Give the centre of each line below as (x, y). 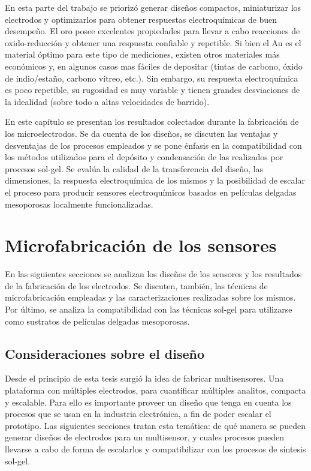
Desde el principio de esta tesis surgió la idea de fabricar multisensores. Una (144, 378)
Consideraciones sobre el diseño (105, 353)
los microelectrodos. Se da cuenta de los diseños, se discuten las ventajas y (141, 133)
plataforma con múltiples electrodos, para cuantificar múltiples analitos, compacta (155, 390)
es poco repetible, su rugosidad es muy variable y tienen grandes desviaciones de (153, 90)
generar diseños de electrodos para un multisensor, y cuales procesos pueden (144, 437)
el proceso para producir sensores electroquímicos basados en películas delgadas (151, 192)
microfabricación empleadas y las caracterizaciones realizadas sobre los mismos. (150, 297)
